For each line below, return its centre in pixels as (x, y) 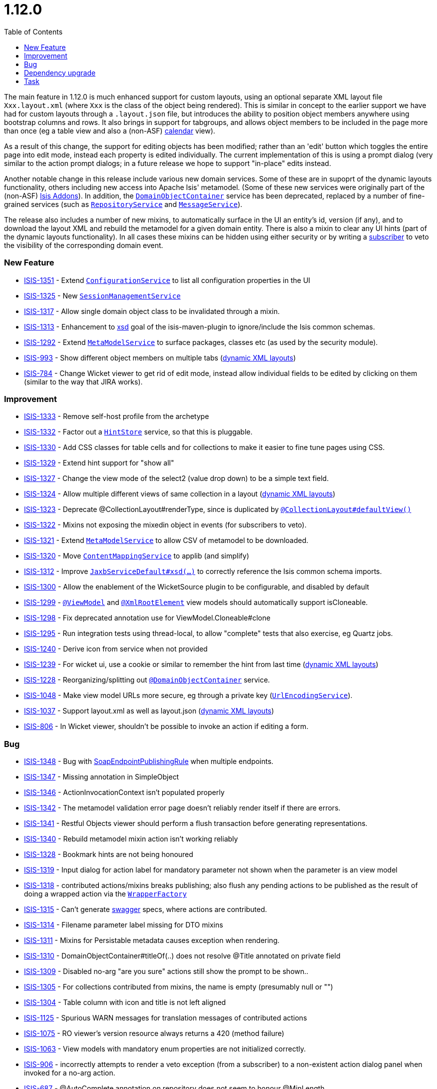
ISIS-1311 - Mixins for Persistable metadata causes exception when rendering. (152, 940)
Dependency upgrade (60, 72)
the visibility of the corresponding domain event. (84, 245)
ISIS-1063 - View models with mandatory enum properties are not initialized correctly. (165, 1049)
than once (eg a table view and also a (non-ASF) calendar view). (110, 130)
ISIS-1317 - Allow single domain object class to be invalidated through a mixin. (152, 311)
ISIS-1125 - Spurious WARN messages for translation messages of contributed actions (166, 1018)
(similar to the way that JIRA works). (83, 381)
